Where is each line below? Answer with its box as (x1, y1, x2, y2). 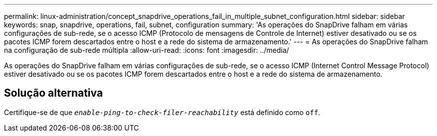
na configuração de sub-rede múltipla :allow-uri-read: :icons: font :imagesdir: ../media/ (4, 46, 289, 54)
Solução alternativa (4, 87, 103, 100)
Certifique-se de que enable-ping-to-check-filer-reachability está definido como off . (4, 108, 320, 117)
